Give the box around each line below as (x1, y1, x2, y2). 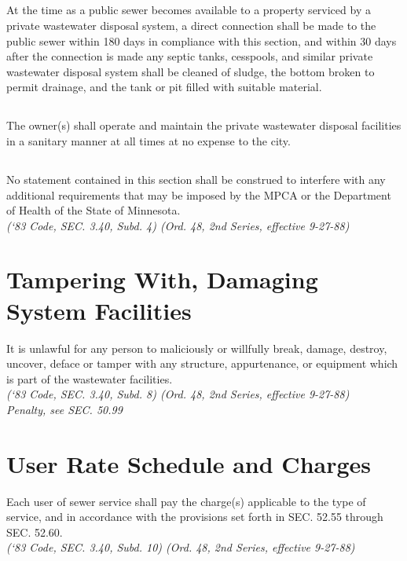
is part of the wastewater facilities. (6, 370, 173, 387)
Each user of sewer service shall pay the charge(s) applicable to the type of (6, 493, 366, 509)
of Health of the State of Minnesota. (6, 202, 181, 218)
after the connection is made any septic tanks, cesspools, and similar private (6, 48, 373, 64)
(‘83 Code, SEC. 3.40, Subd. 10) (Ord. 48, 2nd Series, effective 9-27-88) (6, 539, 355, 555)
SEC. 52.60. (6, 523, 63, 540)
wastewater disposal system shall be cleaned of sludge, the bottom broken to (6, 63, 375, 79)
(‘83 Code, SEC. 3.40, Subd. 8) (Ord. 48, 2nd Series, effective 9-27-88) (6, 386, 350, 402)
